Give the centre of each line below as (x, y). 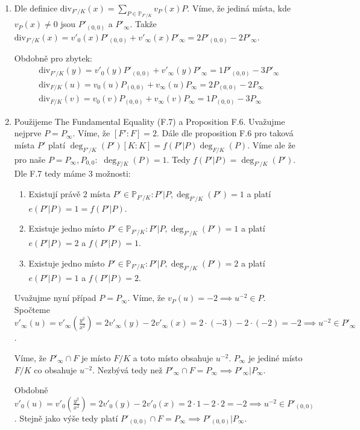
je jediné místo (275, 358)
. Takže (143, 24)
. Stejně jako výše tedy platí (66, 418)
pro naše (30, 159)
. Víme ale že (271, 144)
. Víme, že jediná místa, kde (239, 8)
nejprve (28, 133)
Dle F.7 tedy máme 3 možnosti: (72, 173)
